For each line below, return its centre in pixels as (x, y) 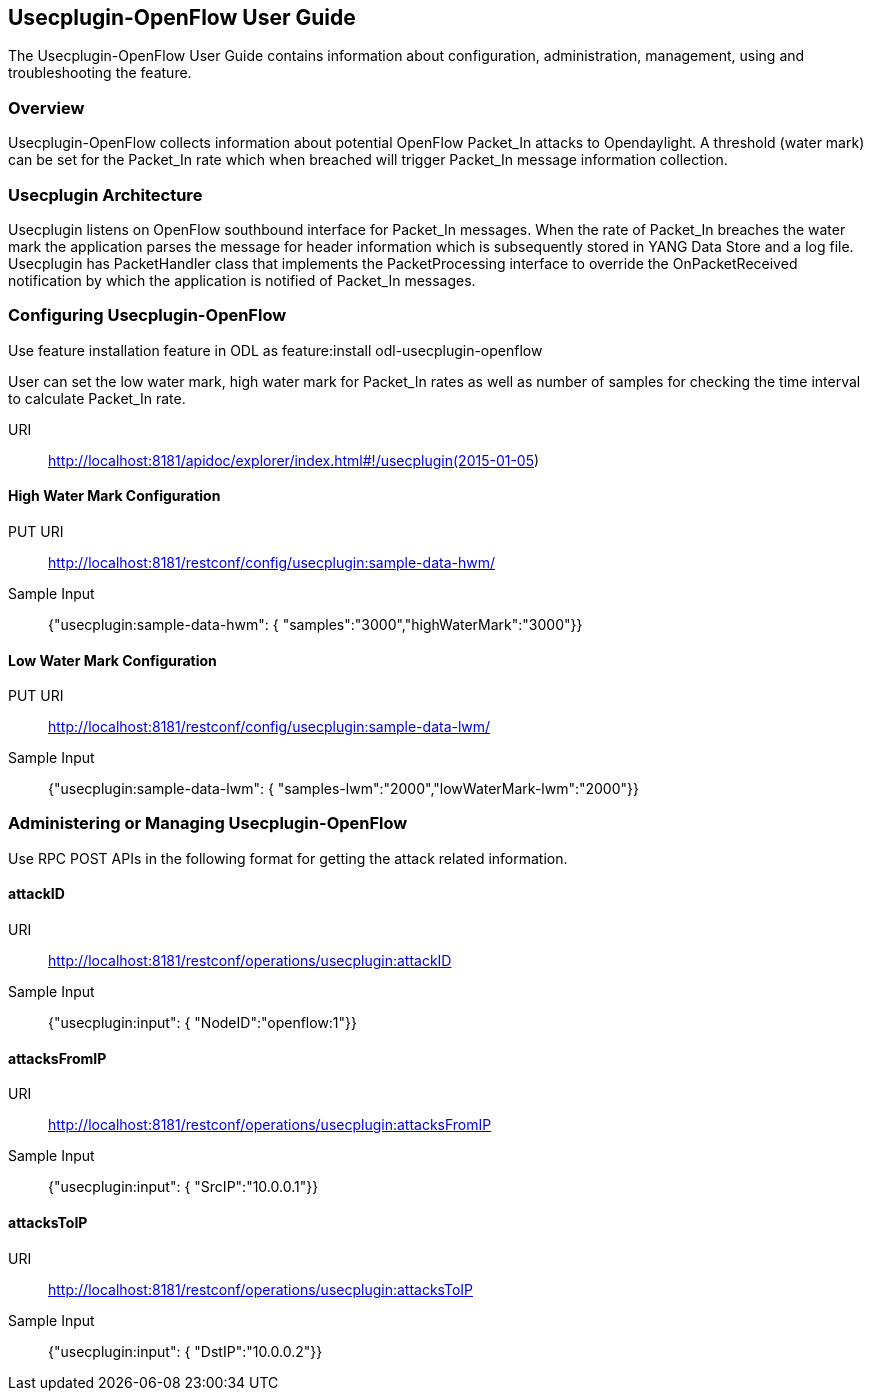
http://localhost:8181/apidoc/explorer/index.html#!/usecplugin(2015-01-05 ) (294, 460)
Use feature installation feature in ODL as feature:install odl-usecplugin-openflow (275, 350)
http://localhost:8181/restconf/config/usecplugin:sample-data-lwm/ (269, 727)
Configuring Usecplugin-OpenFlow (147, 315)
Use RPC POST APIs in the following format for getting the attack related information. (288, 858)
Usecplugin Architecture (105, 194)
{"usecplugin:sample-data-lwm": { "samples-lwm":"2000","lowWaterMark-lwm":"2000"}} (343, 789)
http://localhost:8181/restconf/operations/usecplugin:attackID (250, 961)
